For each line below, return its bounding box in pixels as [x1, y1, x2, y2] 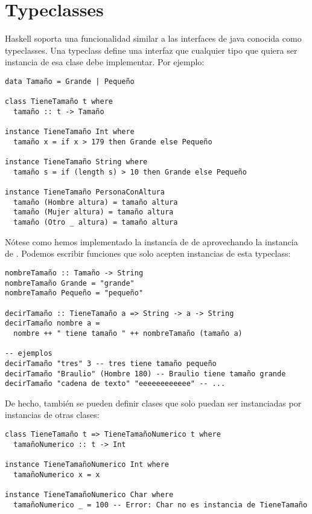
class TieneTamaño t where [5, 97, 113, 106]
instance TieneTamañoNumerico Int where [5, 460, 170, 469]
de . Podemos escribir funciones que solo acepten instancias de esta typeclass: [5, 247, 291, 260]
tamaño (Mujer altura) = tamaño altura [13, 208, 174, 217]
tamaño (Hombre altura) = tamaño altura [13, 198, 178, 207]
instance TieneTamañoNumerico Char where [5, 490, 174, 499]
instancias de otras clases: [5, 408, 100, 421]
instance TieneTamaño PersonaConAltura [5, 188, 165, 197]
